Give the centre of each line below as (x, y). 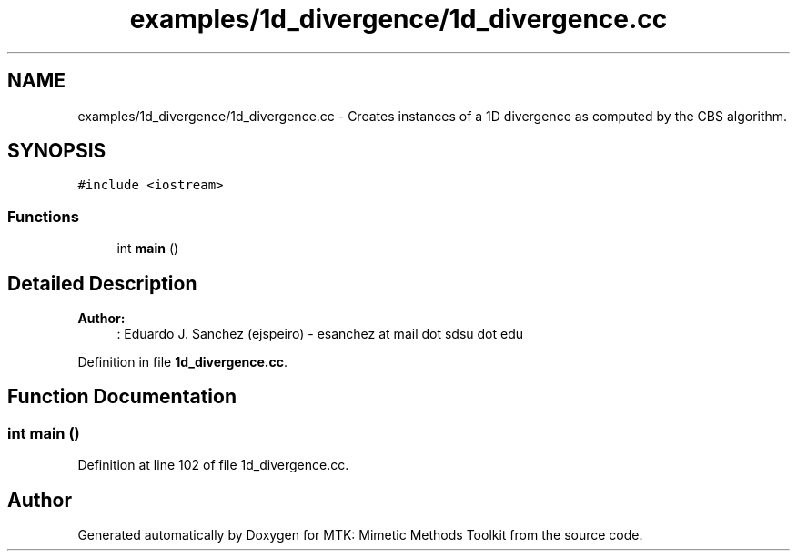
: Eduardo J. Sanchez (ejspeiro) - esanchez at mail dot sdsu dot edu (320, 334)
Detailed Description (102, 283)
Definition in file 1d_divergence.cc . (183, 362)
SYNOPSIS (57, 151)
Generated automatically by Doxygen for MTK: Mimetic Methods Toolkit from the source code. (360, 535)
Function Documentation (122, 397)
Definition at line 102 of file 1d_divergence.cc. (213, 465)
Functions (43, 216)
